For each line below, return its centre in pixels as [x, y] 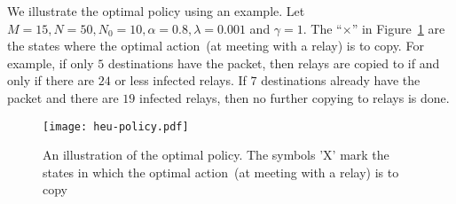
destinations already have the [341, 80]
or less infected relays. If [181, 80]
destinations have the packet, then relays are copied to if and [274, 63]
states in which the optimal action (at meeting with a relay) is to [221, 172]
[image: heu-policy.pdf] [116, 126]
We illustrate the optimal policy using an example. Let [156, 11]
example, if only [51, 63]
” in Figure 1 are [398, 28]
